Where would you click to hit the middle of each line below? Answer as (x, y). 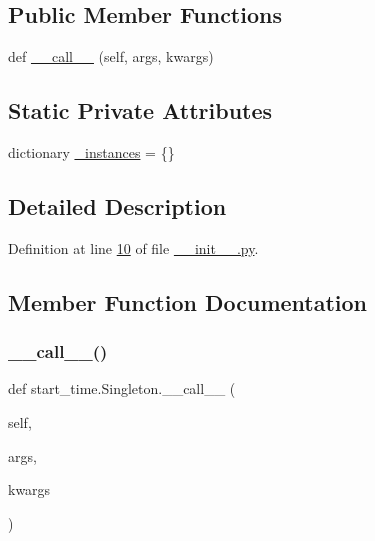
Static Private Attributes (140, 110)
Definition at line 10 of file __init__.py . (133, 247)
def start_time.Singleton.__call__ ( (122, 388)
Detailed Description (117, 205)
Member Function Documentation (188, 301)
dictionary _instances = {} (91, 152)
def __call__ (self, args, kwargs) (111, 56)
